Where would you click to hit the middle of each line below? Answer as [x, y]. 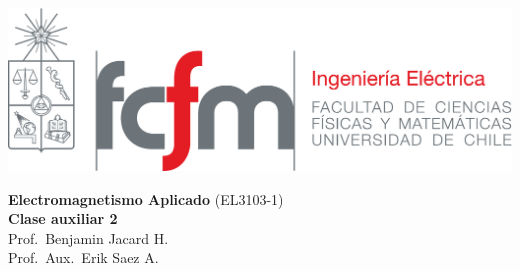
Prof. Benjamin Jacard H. [88, 237]
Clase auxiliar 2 [63, 218]
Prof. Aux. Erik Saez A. [83, 257]
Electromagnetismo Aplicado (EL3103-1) [146, 198]
